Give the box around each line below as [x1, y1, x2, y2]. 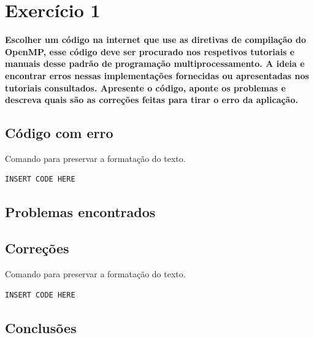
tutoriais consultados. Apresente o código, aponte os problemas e [5, 81, 286, 94]
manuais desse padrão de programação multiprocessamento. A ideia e [5, 57, 305, 70]
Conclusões [5, 318, 77, 337]
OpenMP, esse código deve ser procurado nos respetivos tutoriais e [5, 45, 295, 58]
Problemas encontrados [5, 202, 156, 221]
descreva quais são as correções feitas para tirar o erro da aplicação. [5, 93, 298, 106]
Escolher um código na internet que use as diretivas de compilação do [5, 33, 306, 46]
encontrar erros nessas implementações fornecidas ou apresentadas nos [5, 69, 309, 82]
